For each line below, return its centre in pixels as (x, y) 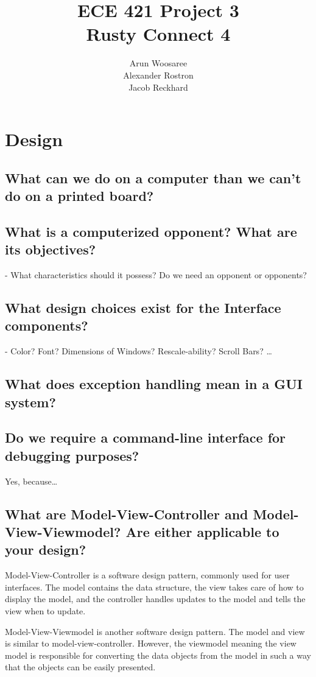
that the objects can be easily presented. (80, 667)
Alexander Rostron (158, 75)
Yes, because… (31, 481)
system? (30, 402)
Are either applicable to (202, 531)
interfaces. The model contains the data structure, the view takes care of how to (154, 587)
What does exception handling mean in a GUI (154, 384)
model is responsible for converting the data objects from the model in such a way (158, 655)
